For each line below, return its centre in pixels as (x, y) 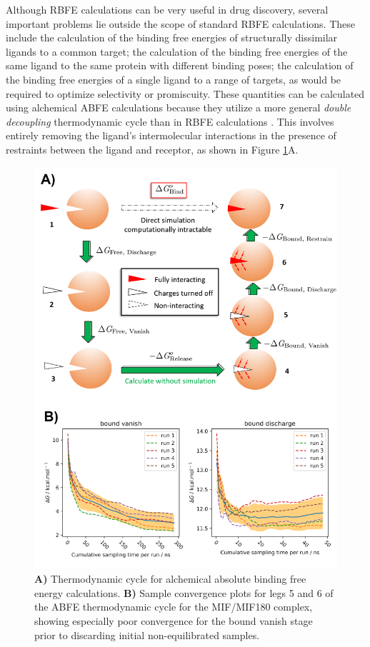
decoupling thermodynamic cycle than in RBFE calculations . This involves (170, 121)
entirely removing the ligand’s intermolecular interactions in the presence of (171, 135)
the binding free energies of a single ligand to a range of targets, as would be (174, 79)
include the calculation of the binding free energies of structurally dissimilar (172, 37)
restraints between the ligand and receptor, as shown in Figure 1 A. (152, 149)
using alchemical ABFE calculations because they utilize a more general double (179, 107)
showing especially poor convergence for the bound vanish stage (174, 621)
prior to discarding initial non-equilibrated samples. (147, 635)
